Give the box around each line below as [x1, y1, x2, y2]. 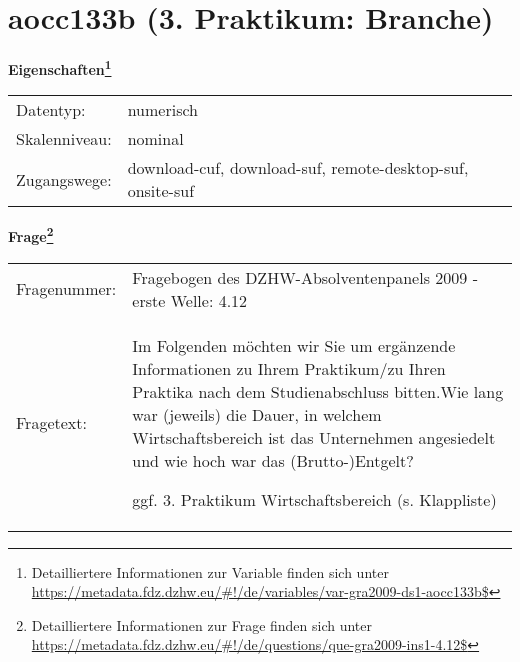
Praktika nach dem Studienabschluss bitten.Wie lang [132, 379, 504, 403]
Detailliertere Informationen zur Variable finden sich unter [31, 561, 389, 582]
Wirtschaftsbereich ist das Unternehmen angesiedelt [132, 425, 496, 449]
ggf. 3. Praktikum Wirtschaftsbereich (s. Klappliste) [132, 487, 497, 511]
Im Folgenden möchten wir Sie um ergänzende [132, 333, 456, 357]
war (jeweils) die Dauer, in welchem [132, 402, 382, 426]
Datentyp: [16, 98, 86, 122]
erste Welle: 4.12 [132, 288, 248, 312]
